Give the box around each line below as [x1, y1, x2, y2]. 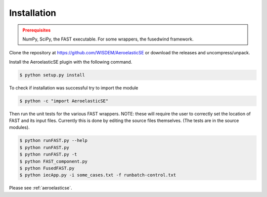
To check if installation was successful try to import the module [9, 84, 138, 91]
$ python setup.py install [19, 72, 85, 78]
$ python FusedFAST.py [19, 165, 75, 171]
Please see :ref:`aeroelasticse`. [9, 185, 72, 191]
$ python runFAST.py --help [19, 138, 88, 143]
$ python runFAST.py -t [19, 152, 78, 158]
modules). [9, 124, 30, 130]
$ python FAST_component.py [19, 158, 88, 164]
